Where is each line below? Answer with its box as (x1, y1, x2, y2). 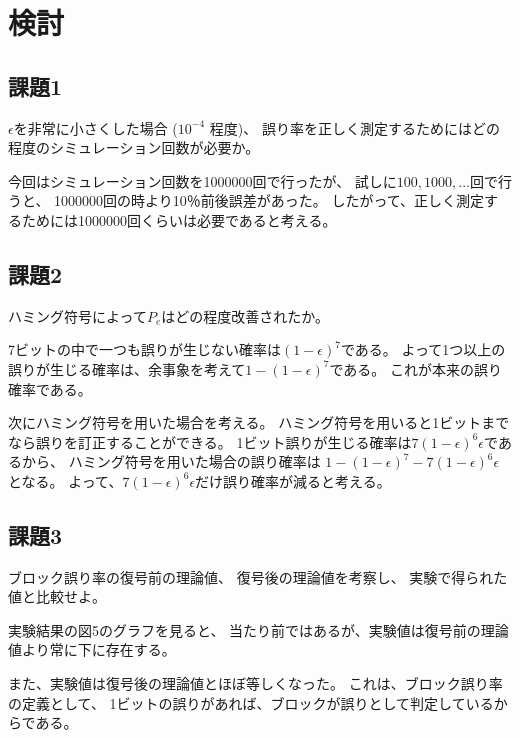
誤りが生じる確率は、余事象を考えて (8, 358, 246, 379)
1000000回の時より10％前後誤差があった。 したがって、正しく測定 (54, 190, 485, 211)
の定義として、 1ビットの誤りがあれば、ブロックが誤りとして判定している (8, 692, 494, 713)
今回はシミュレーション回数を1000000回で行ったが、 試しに (8, 170, 397, 191)
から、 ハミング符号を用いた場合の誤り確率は (21, 451, 321, 472)
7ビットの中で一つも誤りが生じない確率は (8, 339, 281, 360)
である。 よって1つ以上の (340, 339, 506, 360)
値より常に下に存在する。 (8, 639, 176, 660)
